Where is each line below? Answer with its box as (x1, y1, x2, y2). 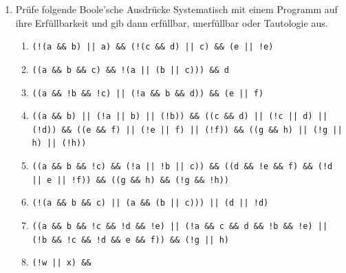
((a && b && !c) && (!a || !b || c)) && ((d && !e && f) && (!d (32, 162, 333, 172)
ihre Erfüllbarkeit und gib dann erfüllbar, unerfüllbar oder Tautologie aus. (15, 15, 328, 30)
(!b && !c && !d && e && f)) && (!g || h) (32, 234, 229, 245)
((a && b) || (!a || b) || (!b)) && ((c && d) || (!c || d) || (32, 111, 328, 122)
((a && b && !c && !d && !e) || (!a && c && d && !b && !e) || (32, 221, 328, 232)
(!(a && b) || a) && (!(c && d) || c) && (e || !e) (32, 42, 274, 52)
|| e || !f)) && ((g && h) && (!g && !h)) (32, 175, 229, 185)
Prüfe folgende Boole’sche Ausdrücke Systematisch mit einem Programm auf (15, 2, 338, 16)
